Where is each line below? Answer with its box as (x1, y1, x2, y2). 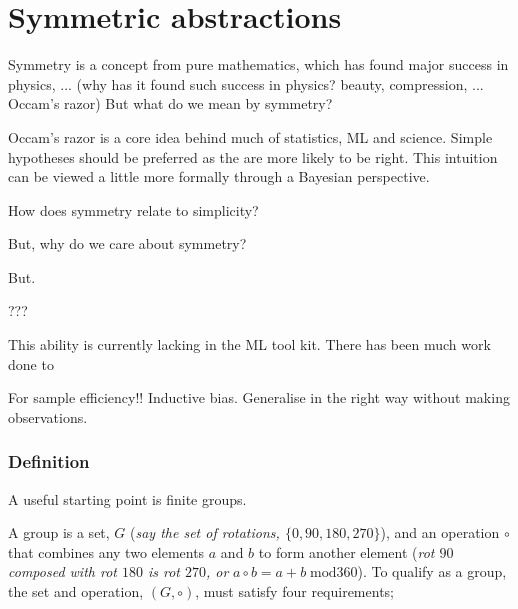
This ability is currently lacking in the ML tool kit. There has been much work (8, 334, 491, 355)
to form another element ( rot (258, 541, 435, 562)
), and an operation (380, 522, 500, 543)
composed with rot (8, 561, 117, 582)
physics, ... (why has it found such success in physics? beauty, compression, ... (8, 73, 484, 94)
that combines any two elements (8, 541, 205, 562)
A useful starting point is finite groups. (8, 488, 247, 509)
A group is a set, (8, 522, 110, 543)
